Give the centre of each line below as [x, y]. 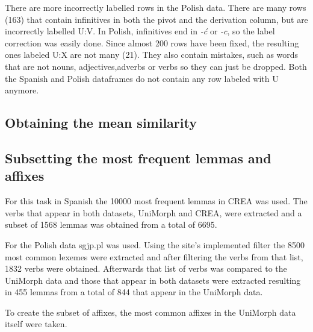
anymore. [22, 90]
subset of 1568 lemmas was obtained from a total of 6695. [111, 224]
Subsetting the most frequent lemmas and [138, 158]
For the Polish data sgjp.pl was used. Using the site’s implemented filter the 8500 [155, 244]
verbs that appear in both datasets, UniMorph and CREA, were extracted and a [153, 212]
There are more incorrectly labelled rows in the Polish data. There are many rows [156, 7]
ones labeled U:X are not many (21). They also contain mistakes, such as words [152, 55]
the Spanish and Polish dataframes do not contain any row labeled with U [142, 78]
